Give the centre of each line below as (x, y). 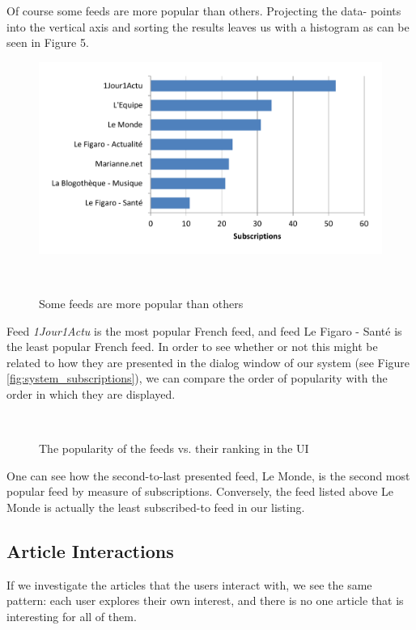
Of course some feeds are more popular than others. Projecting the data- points (204, 11)
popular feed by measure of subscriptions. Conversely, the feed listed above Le (200, 491)
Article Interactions (90, 550)
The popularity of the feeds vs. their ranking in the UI (174, 448)
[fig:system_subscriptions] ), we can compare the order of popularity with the (197, 378)
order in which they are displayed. (91, 394)
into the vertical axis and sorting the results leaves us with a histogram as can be (208, 26)
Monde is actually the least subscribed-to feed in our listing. (156, 507)
